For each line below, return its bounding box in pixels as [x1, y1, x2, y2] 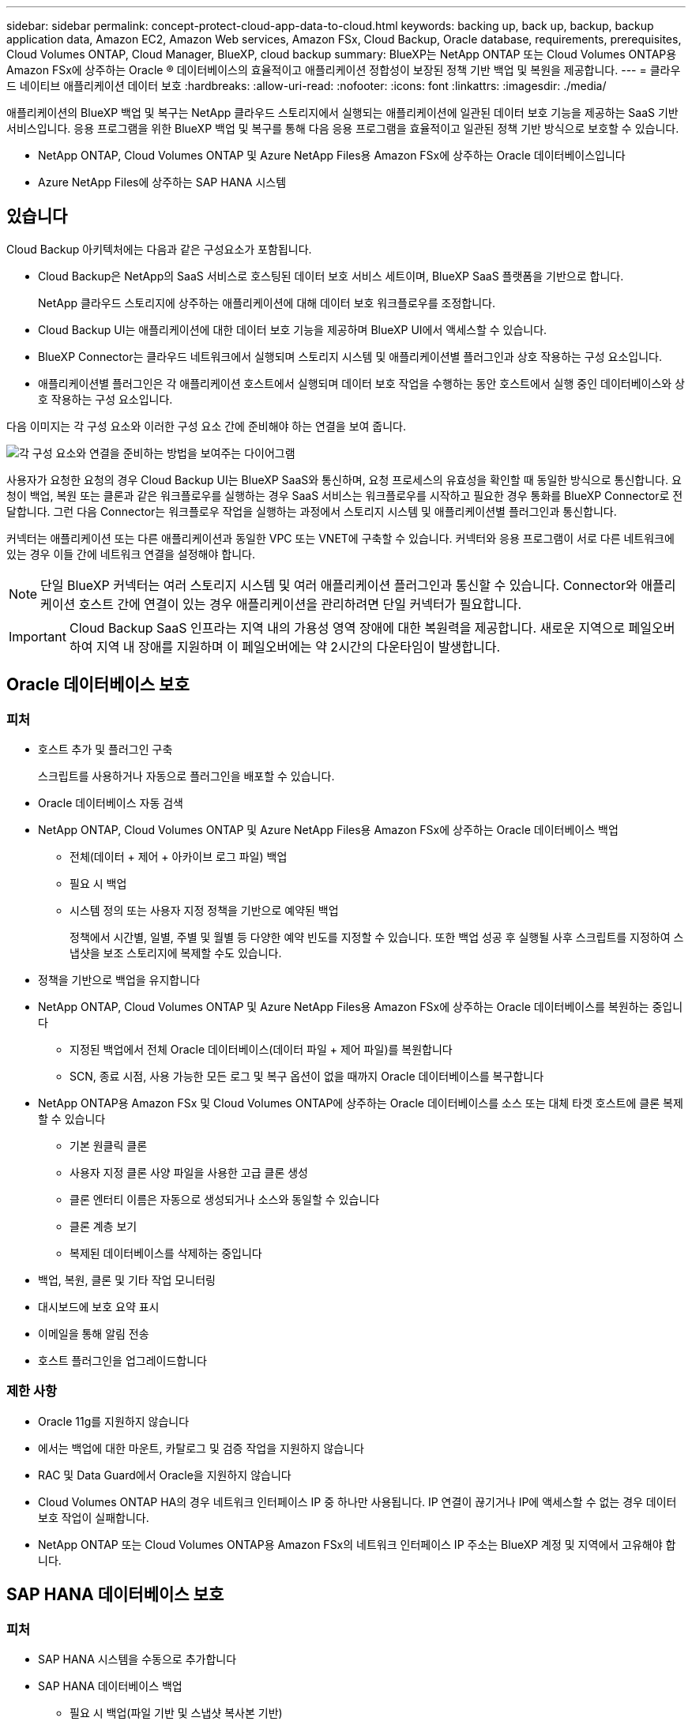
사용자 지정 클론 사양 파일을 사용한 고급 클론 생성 [70, 1166, 308, 1180]
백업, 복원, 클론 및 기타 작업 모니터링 [38, 1273, 216, 1287]
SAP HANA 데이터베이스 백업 [38, 1679, 182, 1693]
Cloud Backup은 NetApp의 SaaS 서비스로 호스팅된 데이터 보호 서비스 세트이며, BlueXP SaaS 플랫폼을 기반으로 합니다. [38, 269, 624, 283]
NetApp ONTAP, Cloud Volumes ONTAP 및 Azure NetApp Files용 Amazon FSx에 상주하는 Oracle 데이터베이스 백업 [38, 823, 619, 837]
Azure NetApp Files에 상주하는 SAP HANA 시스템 [38, 175, 287, 189]
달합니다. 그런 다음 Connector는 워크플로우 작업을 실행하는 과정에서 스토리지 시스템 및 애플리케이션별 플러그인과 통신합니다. [6, 504, 617, 518]
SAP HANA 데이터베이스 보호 [6, 1584, 224, 1605]
